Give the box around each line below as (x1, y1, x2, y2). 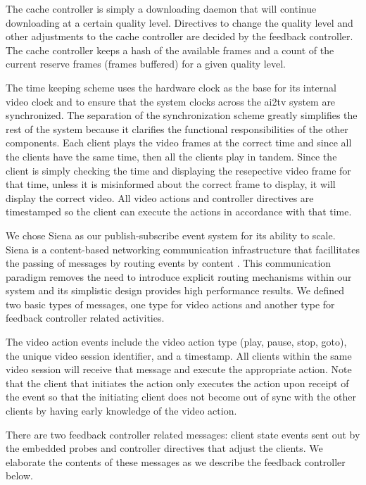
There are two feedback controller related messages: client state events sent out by (6, 427, 360, 441)
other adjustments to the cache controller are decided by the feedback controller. (6, 29, 353, 44)
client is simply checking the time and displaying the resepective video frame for (6, 163, 351, 177)
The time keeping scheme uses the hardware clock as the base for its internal (6, 80, 336, 94)
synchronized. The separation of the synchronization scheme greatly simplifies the (6, 108, 358, 122)
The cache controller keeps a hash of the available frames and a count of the (6, 42, 334, 57)
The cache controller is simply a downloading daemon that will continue (6, 1, 317, 15)
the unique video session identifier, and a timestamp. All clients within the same (6, 348, 352, 363)
